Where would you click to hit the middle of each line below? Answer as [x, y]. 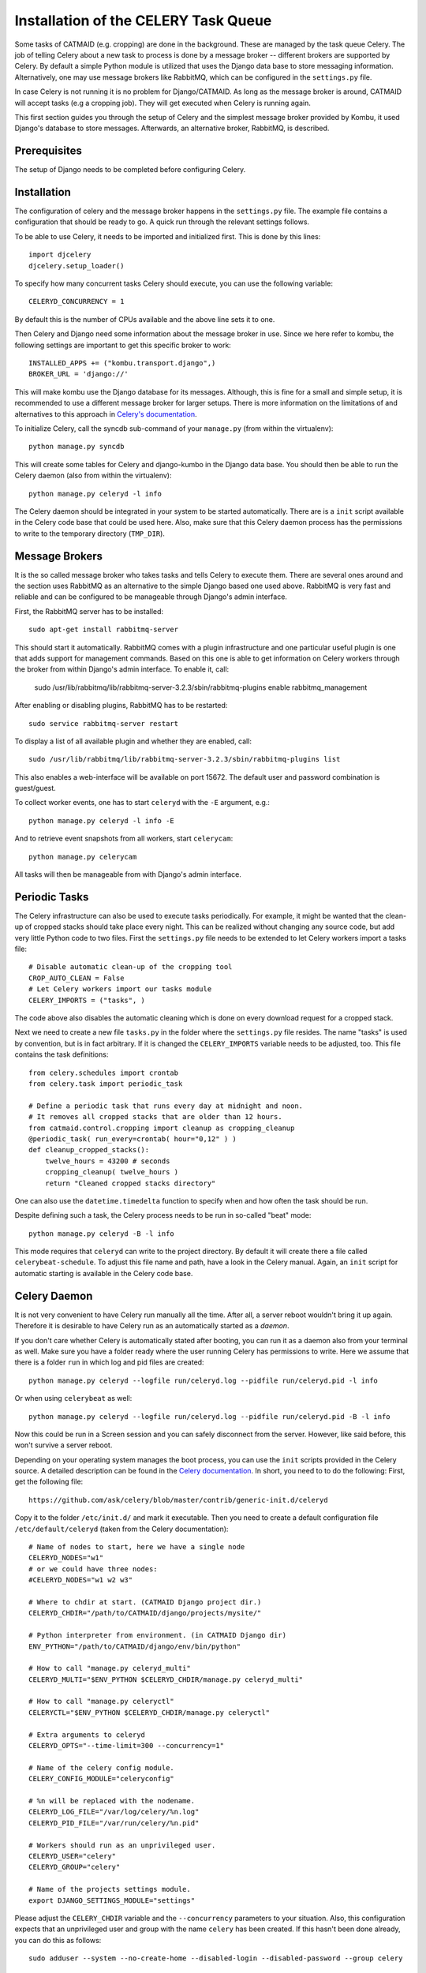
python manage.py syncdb [77, 447]
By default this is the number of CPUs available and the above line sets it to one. [145, 319]
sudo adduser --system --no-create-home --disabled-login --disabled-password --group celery [216, 1958]
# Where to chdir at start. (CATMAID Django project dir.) [145, 1602]
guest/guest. [35, 788]
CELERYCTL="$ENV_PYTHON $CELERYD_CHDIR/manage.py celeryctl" [149, 1712]
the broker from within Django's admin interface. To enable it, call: [122, 669]
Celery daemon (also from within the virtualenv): [93, 475]
